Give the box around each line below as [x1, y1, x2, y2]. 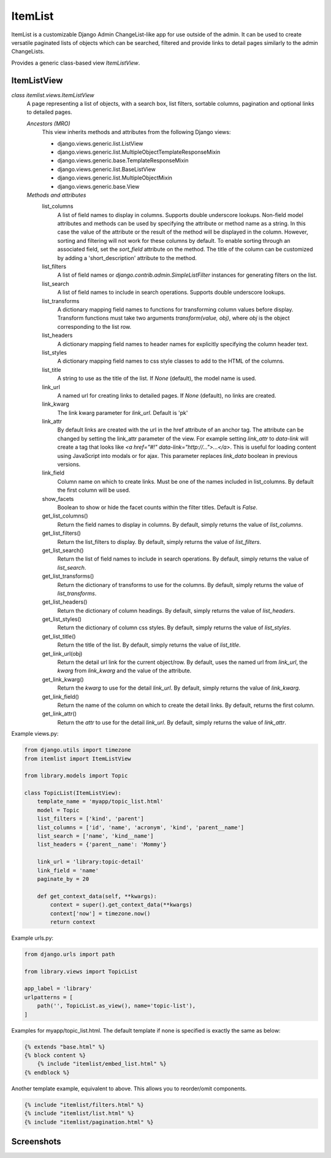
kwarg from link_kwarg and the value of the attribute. [57, 667, 192, 674]
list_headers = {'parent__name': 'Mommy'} [37, 841, 167, 848]
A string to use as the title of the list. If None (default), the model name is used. [57, 375, 257, 382]
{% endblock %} [24, 1069, 70, 1076]
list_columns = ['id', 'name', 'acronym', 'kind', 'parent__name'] [37, 824, 245, 831]
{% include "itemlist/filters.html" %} [24, 1101, 144, 1108]
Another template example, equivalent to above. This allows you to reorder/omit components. [11, 1085, 247, 1092]
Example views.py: [11, 730, 59, 738]
